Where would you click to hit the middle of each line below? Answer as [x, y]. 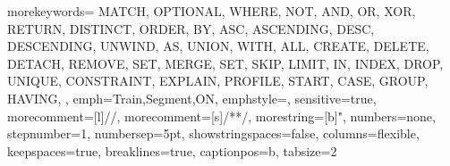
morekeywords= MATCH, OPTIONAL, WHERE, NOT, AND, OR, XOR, [212, 11]
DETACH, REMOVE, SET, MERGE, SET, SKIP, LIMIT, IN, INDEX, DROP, [225, 63]
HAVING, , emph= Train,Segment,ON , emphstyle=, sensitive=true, [192, 98]
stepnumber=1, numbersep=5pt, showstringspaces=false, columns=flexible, [213, 133]
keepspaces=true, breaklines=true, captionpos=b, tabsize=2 [172, 150]
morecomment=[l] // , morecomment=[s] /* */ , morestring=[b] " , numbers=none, [221, 116]
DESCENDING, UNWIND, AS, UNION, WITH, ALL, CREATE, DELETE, [218, 46]
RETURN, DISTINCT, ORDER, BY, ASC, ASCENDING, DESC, [191, 28]
